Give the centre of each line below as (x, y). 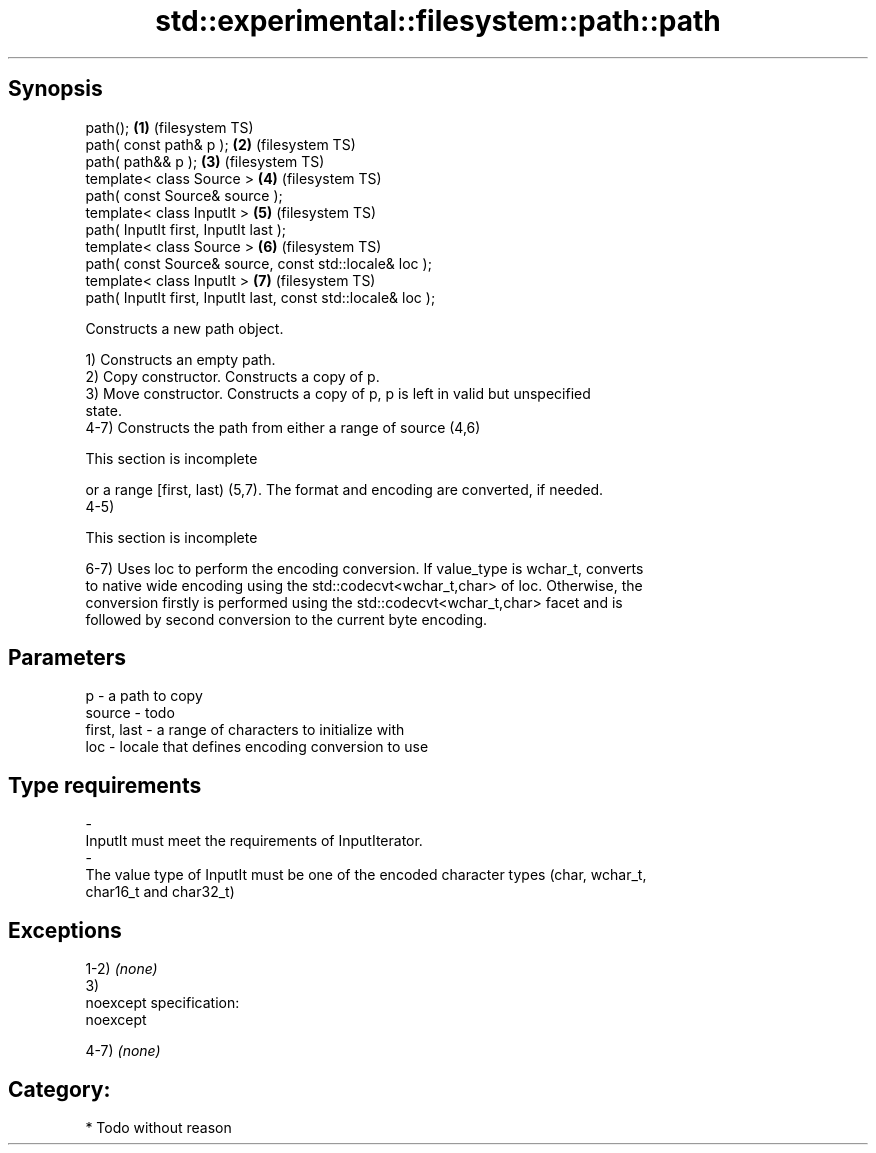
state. (103, 410)
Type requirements (105, 785)
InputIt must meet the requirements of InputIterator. (254, 841)
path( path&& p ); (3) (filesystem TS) (205, 161)
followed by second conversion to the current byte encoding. (286, 619)
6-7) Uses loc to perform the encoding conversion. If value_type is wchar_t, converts (364, 568)
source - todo (130, 713)
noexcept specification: (162, 1003)
